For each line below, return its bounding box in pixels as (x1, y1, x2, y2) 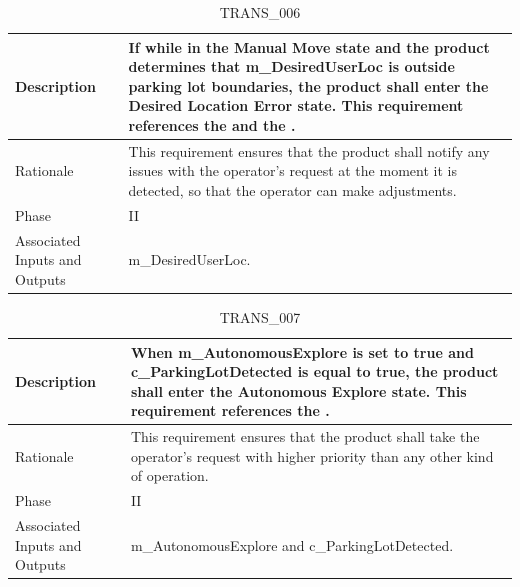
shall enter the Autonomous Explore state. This (130, 380, 467, 401)
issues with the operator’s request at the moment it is (128, 160, 457, 181)
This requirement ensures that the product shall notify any (128, 140, 490, 161)
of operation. (130, 465, 209, 486)
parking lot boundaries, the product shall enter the (128, 75, 489, 96)
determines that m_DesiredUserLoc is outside (128, 56, 455, 77)
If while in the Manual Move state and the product (128, 36, 490, 57)
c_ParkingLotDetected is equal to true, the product (130, 361, 499, 382)
